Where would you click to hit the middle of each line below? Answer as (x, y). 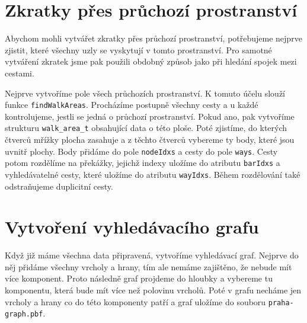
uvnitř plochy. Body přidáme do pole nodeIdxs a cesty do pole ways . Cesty (141, 151)
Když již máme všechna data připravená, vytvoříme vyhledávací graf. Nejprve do (152, 255)
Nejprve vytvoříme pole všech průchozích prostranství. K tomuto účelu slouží (145, 93)
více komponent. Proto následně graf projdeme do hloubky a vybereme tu (139, 278)
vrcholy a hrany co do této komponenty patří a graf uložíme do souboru (135, 301)
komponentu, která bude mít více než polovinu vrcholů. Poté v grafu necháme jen (153, 290)
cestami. (20, 73)
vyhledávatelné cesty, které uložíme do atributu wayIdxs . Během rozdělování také (153, 174)
